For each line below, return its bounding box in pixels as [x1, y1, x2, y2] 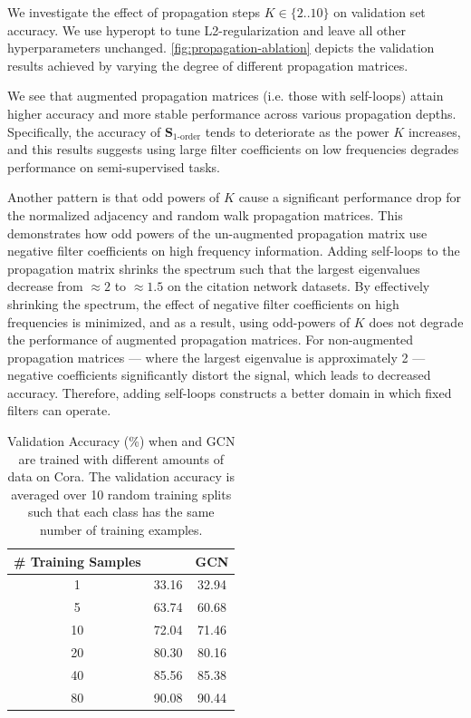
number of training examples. [40, 520, 203, 539]
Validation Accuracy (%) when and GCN [7, 432, 235, 451]
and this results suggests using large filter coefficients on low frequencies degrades [7, 140, 459, 159]
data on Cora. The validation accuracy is [7, 467, 235, 486]
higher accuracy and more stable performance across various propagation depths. [7, 103, 457, 122]
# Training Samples [14, 551, 141, 570]
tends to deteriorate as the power [205, 121, 389, 141]
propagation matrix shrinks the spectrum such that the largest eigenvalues [7, 258, 420, 277]
